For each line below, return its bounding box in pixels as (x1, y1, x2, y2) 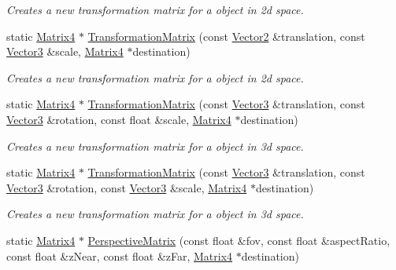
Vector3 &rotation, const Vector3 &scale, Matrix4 (6, 179, 247, 195)
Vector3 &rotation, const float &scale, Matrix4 (6, 111, 231, 127)
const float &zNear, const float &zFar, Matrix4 (6, 247, 233, 264)
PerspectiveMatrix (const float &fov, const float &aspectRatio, (87, 232, 390, 248)
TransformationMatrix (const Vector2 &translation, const (87, 27, 365, 44)
